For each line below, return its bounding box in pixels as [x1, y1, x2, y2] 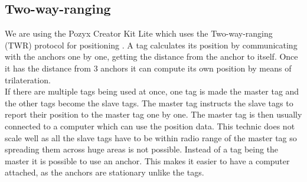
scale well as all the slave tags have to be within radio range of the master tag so [5, 131, 297, 144]
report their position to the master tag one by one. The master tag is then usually [5, 108, 302, 121]
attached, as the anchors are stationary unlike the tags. [5, 166, 204, 178]
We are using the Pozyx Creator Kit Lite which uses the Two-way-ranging [5, 27, 273, 40]
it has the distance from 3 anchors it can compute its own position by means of [5, 61, 292, 74]
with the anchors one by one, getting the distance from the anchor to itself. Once [5, 50, 298, 63]
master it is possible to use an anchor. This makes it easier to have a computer [5, 154, 290, 167]
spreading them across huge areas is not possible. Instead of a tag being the [5, 143, 279, 155]
